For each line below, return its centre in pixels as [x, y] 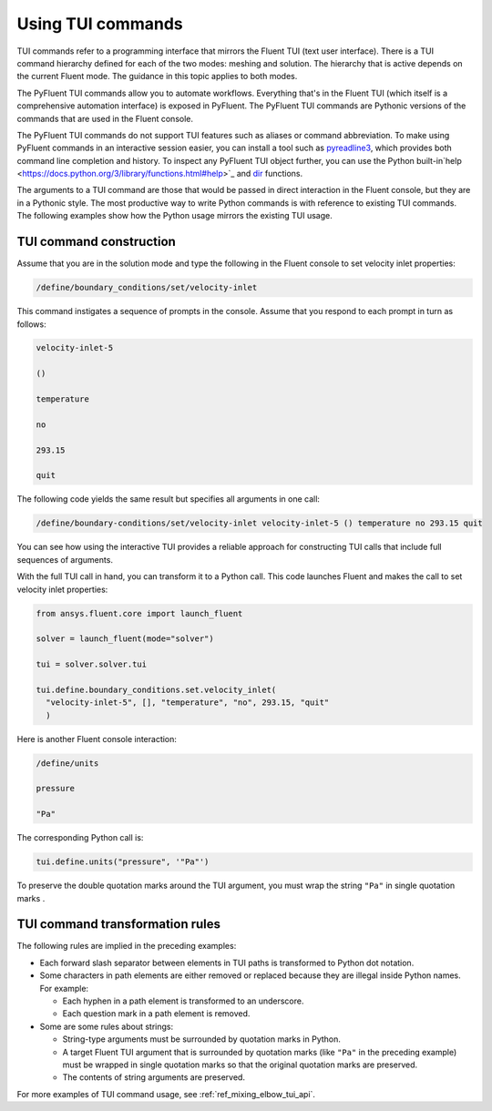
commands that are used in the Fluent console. [105, 118]
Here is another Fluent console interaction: [97, 739]
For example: [64, 988]
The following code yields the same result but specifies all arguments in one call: [169, 499]
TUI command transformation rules [119, 924]
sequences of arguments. [65, 559]
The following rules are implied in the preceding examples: [127, 946]
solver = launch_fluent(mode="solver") [125, 639]
